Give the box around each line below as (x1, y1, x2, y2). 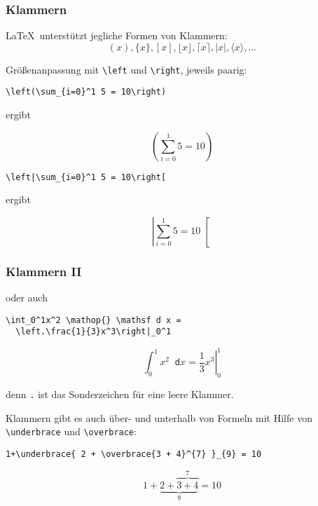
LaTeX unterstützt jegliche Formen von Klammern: (6, 28, 228, 43)
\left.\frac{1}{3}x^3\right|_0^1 (15, 327, 172, 337)
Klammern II (6, 262, 82, 280)
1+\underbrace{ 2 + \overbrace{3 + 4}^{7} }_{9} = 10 (6, 449, 262, 460)
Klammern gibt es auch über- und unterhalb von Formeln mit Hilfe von (6, 410, 312, 425)
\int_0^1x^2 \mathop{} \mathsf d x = (6, 315, 181, 325)
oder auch (6, 289, 48, 304)
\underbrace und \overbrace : (6, 424, 137, 439)
